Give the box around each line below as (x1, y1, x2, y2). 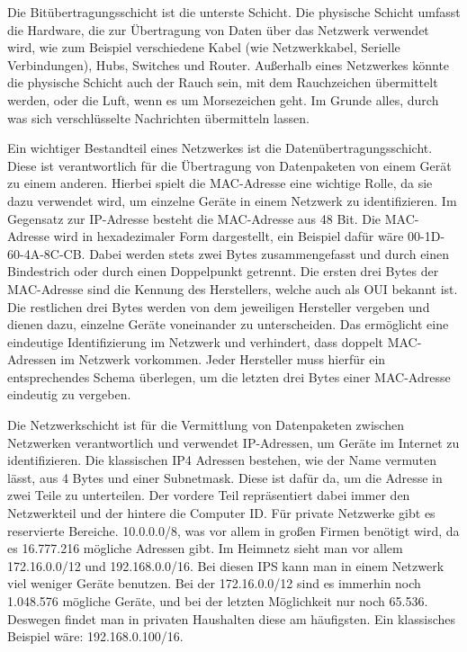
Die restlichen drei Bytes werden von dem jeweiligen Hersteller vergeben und (7, 297, 430, 316)
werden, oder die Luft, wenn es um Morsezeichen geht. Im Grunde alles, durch (7, 90, 439, 109)
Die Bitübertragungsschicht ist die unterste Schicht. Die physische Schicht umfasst (7, 3, 461, 21)
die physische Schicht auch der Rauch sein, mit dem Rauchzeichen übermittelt (7, 73, 438, 92)
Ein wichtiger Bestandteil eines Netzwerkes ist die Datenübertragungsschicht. (7, 138, 433, 157)
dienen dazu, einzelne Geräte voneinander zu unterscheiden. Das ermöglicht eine (7, 315, 449, 334)
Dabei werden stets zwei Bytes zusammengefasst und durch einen (89, 244, 450, 263)
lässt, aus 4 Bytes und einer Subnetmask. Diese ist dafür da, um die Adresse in (7, 468, 443, 487)
